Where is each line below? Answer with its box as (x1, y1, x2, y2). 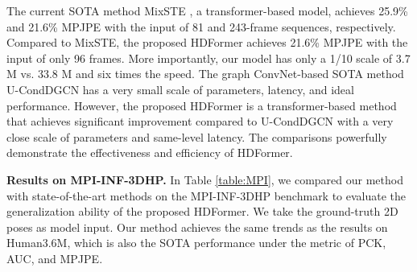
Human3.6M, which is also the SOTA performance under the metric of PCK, (6, 234, 386, 251)
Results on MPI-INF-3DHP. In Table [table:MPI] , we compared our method (6, 171, 403, 188)
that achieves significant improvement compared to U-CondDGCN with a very (6, 113, 394, 130)
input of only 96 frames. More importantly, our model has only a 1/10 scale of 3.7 (6, 49, 411, 66)
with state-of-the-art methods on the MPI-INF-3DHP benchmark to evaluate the (6, 187, 407, 204)
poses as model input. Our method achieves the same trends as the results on (6, 218, 388, 235)
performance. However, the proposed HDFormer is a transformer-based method (6, 97, 397, 113)
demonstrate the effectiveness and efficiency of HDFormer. (6, 144, 293, 161)
